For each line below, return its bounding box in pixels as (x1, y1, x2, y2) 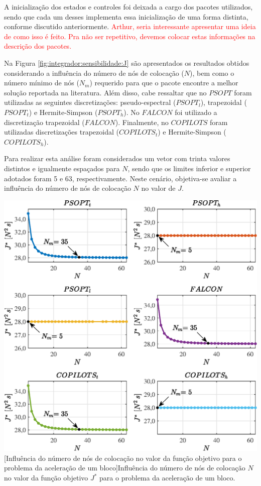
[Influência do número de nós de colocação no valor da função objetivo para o (4, 452, 242, 463)
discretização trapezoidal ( (4, 116, 85, 127)
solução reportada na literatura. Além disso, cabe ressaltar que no (4, 87, 207, 97)
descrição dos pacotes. (4, 41, 72, 51)
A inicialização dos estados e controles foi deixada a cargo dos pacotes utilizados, (4, 2, 253, 12)
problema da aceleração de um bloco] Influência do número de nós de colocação (4, 462, 245, 473)
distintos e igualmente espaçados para (4, 163, 120, 173)
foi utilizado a (175, 106, 217, 117)
